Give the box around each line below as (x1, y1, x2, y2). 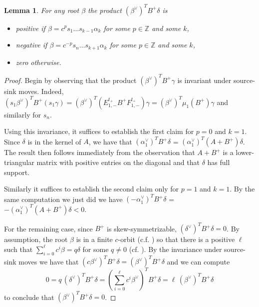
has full (207, 157, 230, 167)
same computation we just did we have (4, 193, 123, 204)
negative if (15, 39, 47, 50)
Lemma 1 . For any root (4, 4, 79, 15)
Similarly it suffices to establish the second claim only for (4, 183, 179, 194)
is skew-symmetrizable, (107, 223, 177, 233)
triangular (4, 157, 34, 167)
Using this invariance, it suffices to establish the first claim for (4, 126, 194, 136)
